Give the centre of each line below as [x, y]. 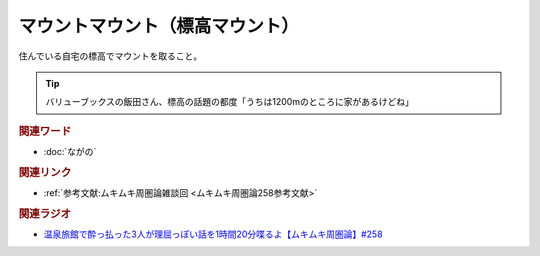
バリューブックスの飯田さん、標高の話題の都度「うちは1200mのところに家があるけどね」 [229, 102]
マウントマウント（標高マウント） [159, 26]
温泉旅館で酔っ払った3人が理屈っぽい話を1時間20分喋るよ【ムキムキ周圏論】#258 [213, 234]
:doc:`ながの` [70, 151]
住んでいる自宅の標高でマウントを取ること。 [110, 56]
